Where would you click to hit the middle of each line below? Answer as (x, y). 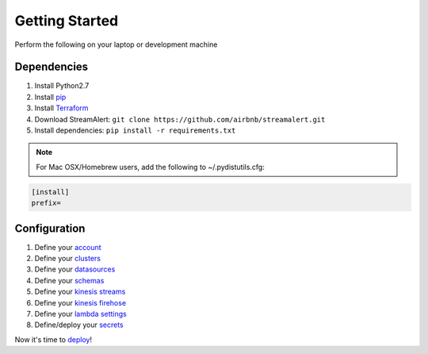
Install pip (50, 97)
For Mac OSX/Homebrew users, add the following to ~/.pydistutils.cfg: (150, 167)
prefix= (46, 203)
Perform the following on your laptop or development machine (116, 44)
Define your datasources (75, 269)
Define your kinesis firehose (80, 302)
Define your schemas (69, 280)
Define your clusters (68, 259)
